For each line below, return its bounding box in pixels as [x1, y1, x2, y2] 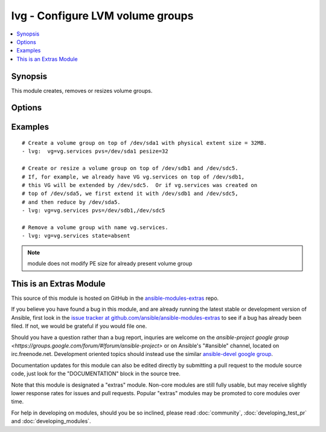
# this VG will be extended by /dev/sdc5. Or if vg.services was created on [22, 182, 258, 188]
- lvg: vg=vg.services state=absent [22, 232, 130, 240]
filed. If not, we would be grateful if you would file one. [11, 323, 147, 330]
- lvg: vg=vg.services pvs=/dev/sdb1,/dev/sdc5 [22, 207, 165, 214]
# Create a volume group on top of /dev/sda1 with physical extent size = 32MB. [22, 139, 267, 147]
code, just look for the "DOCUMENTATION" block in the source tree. [11, 370, 181, 377]
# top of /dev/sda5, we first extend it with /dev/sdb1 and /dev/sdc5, [22, 190, 238, 197]
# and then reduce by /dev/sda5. [22, 199, 121, 205]
